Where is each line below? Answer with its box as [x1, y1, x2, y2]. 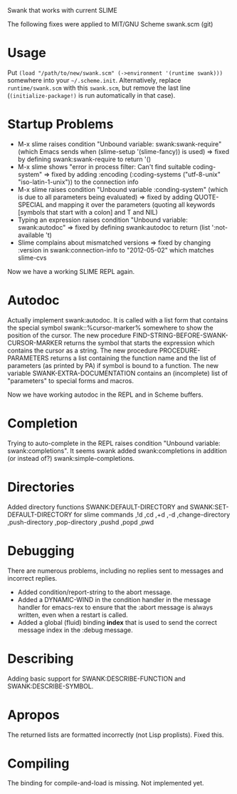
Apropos [7, 706, 60, 723]
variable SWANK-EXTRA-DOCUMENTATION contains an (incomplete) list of [7, 369, 228, 377]
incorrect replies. [7, 574, 58, 582]
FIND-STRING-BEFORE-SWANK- [132, 331, 228, 340]
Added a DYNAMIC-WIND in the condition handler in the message [17, 595, 211, 604]
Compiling [7, 755, 70, 771]
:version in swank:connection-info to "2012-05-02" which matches [17, 245, 214, 254]
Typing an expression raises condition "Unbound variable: [17, 215, 189, 224]
